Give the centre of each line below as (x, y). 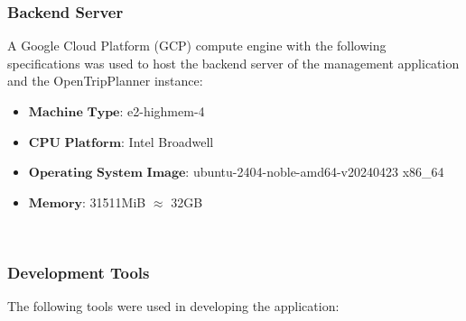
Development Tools (79, 272)
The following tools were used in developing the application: (173, 306)
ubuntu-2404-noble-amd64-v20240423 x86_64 (318, 172)
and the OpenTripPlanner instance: (105, 81)
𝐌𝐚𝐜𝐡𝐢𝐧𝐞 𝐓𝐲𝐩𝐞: (76, 113)
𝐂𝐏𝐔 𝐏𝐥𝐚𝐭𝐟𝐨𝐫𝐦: (76, 143)
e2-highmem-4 (166, 111)
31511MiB (118, 202)
